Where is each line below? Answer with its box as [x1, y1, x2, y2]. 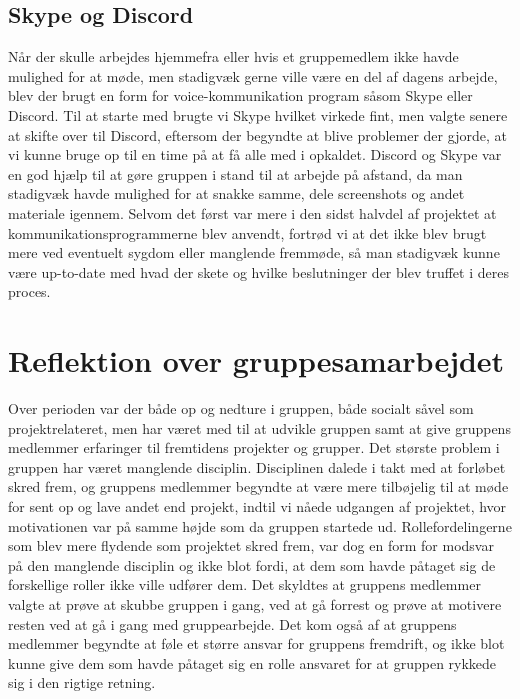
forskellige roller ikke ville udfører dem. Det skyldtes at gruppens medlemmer [8, 574, 481, 595]
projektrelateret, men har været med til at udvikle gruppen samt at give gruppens [8, 417, 511, 438]
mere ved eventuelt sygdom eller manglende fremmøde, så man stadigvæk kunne [8, 242, 500, 263]
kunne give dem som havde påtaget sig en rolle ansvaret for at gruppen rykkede [8, 652, 497, 673]
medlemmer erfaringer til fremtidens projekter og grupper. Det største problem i [8, 437, 500, 458]
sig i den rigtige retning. [8, 672, 156, 693]
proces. [8, 281, 51, 302]
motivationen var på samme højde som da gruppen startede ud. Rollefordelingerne [8, 515, 512, 536]
